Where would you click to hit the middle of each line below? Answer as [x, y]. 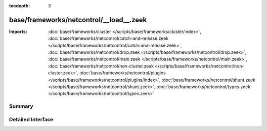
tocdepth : [20, 6]
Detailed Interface [31, 119]
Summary [21, 106]
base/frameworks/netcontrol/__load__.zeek [78, 20]
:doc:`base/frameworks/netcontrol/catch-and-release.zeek [108, 38]
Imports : [18, 32]
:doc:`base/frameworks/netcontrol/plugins [122, 73]
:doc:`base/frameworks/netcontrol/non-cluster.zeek [101, 66]
